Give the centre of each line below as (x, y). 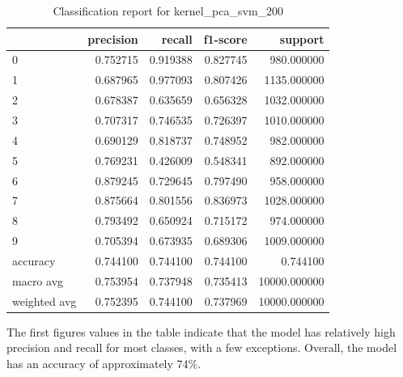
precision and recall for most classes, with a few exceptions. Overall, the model (202, 347)
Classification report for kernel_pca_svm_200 (168, 11)
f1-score (225, 38)
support (302, 38)
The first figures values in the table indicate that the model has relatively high (201, 331)
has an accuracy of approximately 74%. (104, 363)
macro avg (38, 280)
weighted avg (45, 301)
